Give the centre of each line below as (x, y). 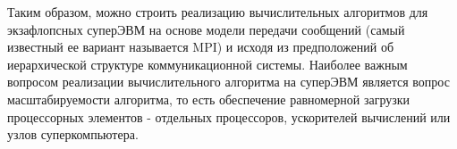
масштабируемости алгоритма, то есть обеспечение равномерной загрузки (209, 99)
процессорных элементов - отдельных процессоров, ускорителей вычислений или (229, 116)
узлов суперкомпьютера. (73, 134)
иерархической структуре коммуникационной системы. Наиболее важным (207, 64)
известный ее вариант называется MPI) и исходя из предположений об (201, 47)
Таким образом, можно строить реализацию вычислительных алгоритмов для (218, 12)
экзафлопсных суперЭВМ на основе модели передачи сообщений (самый (206, 29)
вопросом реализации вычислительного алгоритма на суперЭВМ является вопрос (228, 82)
